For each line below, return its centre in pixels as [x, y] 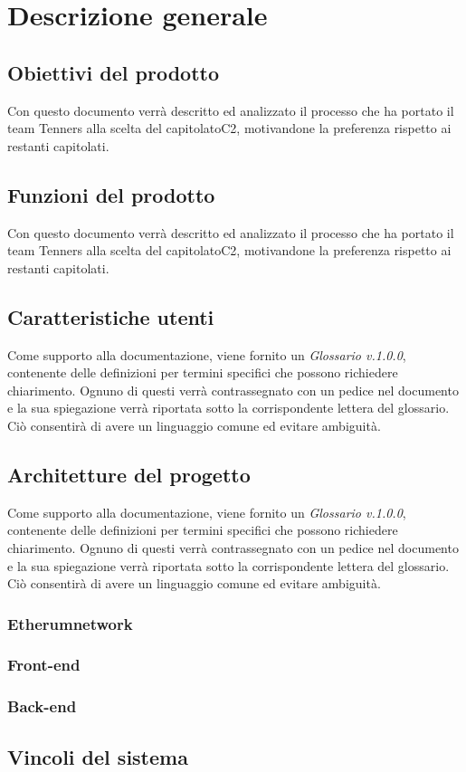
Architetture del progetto [129, 474]
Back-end [42, 706]
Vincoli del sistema [98, 756]
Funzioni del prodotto [111, 194]
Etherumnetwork [70, 623]
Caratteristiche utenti [111, 316]
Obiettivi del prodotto [113, 72]
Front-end [44, 665]
